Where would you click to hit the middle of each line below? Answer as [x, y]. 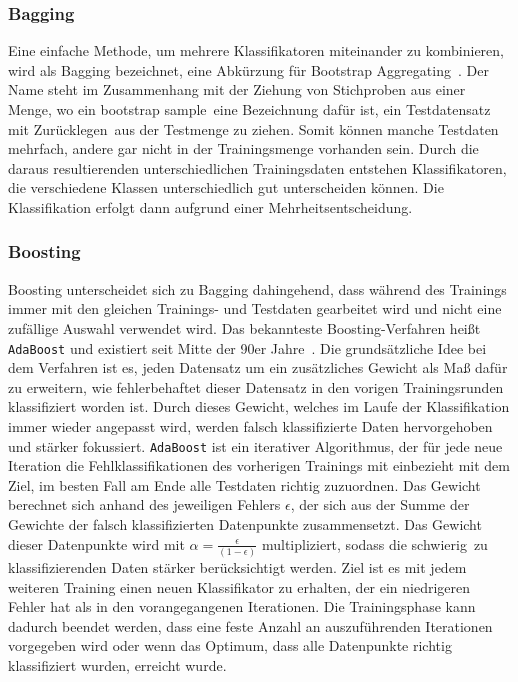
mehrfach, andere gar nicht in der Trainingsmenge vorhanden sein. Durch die [243, 148]
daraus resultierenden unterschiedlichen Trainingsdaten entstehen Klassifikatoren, [257, 167]
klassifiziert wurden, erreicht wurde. [117, 664]
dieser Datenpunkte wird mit [96, 543]
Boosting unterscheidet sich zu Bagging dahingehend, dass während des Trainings [257, 288]
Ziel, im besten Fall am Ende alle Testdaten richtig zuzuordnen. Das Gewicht [244, 484]
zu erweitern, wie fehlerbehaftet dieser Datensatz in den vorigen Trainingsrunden [256, 386]
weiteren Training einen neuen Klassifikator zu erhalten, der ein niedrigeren [239, 586]
